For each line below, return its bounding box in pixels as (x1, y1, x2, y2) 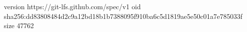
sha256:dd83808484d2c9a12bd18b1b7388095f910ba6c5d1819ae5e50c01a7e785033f (4, 11, 243, 21)
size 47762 (4, 20, 34, 31)
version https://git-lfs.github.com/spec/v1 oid (4, 1, 141, 11)
